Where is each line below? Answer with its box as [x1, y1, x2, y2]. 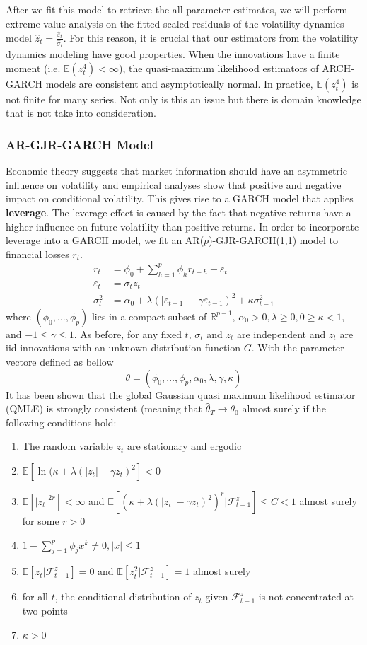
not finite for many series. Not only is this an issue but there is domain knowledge [6, 91, 361, 106]
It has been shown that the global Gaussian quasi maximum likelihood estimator [6, 387, 356, 402]
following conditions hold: [6, 414, 117, 429]
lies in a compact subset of [91, 308, 207, 323]
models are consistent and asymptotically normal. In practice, [45, 76, 313, 91]
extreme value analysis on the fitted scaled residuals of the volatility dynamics [6, 16, 344, 30]
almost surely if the [242, 401, 326, 416]
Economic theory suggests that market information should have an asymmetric [6, 163, 347, 178]
